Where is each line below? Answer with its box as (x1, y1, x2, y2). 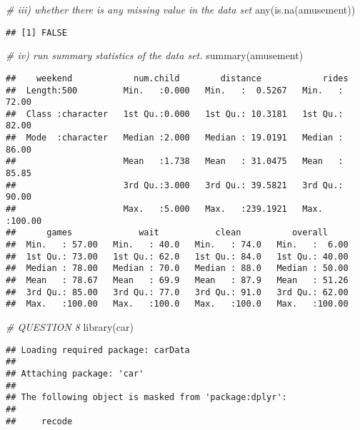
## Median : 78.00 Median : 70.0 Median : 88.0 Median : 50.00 (6, 263, 349, 274)
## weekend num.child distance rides (6, 73, 349, 83)
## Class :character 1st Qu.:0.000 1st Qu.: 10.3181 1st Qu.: (6, 108, 344, 119)
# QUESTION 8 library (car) (6, 319, 134, 334)
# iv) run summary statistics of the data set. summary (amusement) (6, 48, 304, 63)
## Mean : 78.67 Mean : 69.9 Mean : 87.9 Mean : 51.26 (6, 275, 349, 285)
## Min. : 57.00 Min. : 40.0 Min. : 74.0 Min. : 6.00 (6, 240, 349, 250)
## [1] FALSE (6, 27, 67, 38)
